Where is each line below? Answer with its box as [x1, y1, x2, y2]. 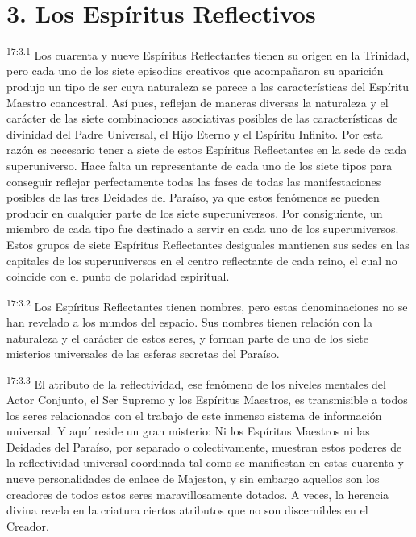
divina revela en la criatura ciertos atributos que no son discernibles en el [6, 502, 368, 518]
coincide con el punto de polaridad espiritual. [6, 268, 230, 285]
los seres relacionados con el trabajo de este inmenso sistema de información [6, 406, 382, 423]
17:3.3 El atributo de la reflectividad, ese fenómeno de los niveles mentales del [6, 373, 386, 392]
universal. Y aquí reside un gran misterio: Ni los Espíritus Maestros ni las [6, 423, 370, 439]
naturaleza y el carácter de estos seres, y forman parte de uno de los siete [6, 329, 369, 346]
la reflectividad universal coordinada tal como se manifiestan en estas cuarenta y [6, 454, 404, 471]
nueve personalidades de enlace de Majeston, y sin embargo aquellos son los [6, 469, 380, 486]
